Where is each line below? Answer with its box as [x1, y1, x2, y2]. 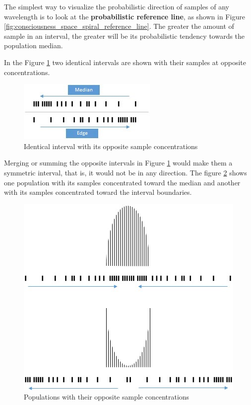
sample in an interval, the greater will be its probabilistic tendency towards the [4, 30, 245, 41]
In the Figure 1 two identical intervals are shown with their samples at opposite [4, 57, 246, 67]
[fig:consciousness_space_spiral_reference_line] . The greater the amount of [4, 21, 234, 31]
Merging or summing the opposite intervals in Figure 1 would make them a [4, 158, 233, 168]
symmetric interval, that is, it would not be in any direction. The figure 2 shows [4, 167, 247, 177]
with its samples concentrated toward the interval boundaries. [4, 187, 192, 197]
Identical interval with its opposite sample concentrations [24, 141, 198, 151]
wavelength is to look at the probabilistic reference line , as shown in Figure [4, 11, 245, 21]
